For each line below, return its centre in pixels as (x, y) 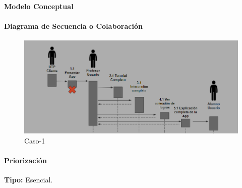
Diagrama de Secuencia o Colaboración (73, 26)
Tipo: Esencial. (28, 179)
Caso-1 (35, 140)
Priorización (25, 160)
